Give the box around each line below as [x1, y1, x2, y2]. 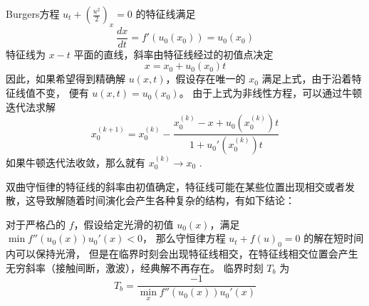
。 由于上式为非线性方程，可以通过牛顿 [179, 85, 363, 100]
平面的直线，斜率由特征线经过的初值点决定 [73, 46, 274, 61]
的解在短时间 [303, 231, 364, 246]
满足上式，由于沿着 [261, 71, 352, 86]
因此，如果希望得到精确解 [6, 71, 125, 86]
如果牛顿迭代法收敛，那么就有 [6, 154, 145, 169]
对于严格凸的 [6, 216, 66, 231]
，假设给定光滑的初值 [73, 216, 174, 231]
